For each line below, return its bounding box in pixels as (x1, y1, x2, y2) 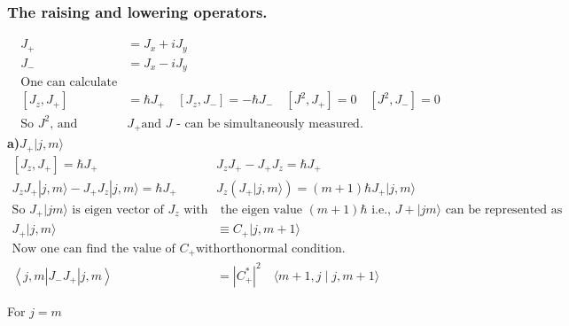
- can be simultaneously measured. (176, 117, 363, 130)
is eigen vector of (72, 203, 164, 216)
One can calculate (20, 76, 118, 89)
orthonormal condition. (220, 242, 346, 255)
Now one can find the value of (12, 242, 175, 255)
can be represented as (445, 203, 563, 216)
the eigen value (220, 203, 302, 216)
